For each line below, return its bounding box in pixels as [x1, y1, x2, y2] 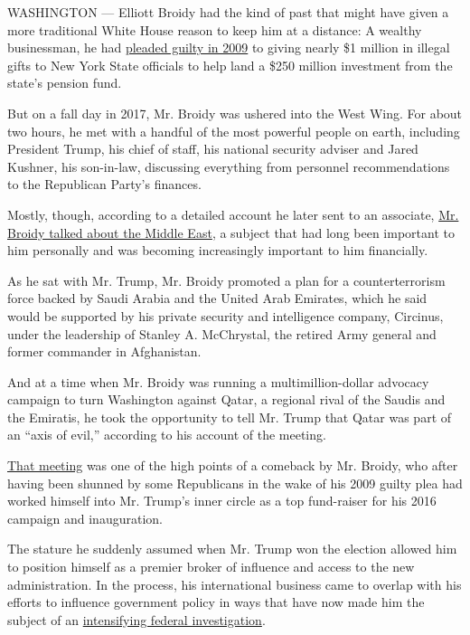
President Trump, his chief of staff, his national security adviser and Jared [7, 139, 418, 158]
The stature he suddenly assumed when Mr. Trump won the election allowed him [7, 539, 457, 558]
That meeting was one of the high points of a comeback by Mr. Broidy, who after [7, 456, 458, 475]
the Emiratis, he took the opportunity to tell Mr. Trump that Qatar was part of [7, 407, 452, 426]
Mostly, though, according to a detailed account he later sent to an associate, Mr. [7, 204, 459, 223]
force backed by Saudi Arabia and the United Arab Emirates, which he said [7, 289, 428, 308]
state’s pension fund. [7, 73, 122, 92]
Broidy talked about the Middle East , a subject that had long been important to [7, 223, 455, 242]
